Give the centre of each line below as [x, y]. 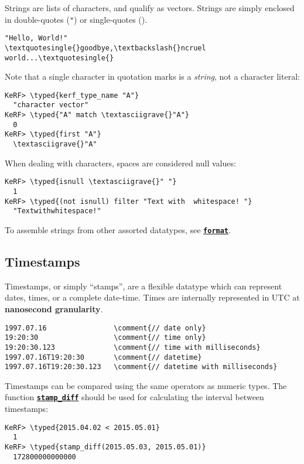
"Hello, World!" [36, 38]
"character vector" [51, 105]
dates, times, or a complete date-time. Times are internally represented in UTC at [152, 297]
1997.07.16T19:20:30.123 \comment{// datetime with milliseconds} [141, 367]
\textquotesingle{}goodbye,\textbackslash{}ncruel [105, 48]
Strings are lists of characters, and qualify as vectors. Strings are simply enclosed [150, 8]
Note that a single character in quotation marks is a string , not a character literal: [152, 76]
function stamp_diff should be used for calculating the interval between [134, 397]
